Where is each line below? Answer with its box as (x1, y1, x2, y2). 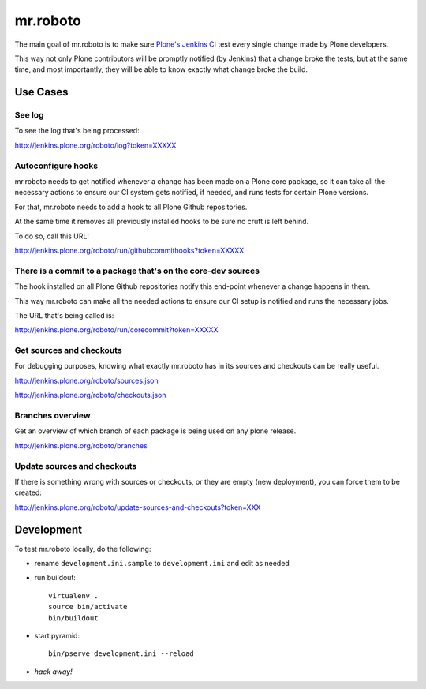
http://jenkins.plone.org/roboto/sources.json (14, 376, 159, 385)
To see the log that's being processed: (14, 126, 140, 136)
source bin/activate (48, 602, 128, 612)
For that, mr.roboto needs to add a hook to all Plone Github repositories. (14, 202, 248, 212)
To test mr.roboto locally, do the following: (14, 544, 151, 553)
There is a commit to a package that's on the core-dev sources (14, 265, 260, 276)
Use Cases (14, 85, 69, 99)
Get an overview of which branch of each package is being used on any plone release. (14, 426, 297, 436)
